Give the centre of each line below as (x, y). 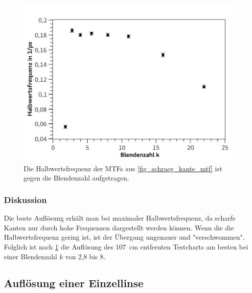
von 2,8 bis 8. (85, 256)
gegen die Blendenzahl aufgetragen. (76, 178)
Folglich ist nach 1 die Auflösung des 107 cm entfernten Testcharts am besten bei (126, 246)
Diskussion (25, 199)
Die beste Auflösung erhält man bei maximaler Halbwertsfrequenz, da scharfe (120, 218)
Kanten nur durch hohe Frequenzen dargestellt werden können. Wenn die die (119, 227)
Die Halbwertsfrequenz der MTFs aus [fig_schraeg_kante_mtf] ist (123, 168)
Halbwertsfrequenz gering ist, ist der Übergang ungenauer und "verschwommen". (124, 237)
